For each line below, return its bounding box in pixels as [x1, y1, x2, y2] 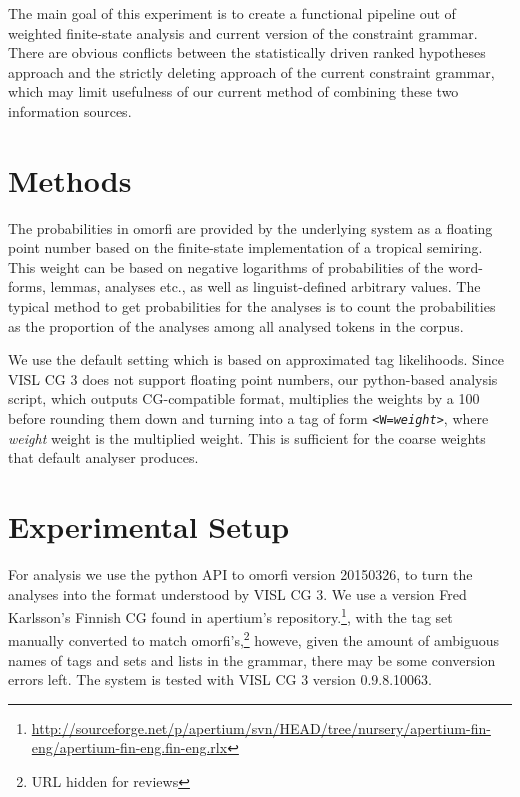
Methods [8, 159, 132, 200]
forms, [8, 276, 46, 297]
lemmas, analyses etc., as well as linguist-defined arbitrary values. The [50, 276, 481, 297]
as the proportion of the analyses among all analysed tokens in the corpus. [8, 315, 464, 336]
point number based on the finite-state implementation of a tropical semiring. [8, 237, 483, 258]
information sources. [8, 100, 132, 121]
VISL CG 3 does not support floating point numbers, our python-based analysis [8, 368, 498, 389]
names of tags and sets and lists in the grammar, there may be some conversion [8, 649, 496, 670]
